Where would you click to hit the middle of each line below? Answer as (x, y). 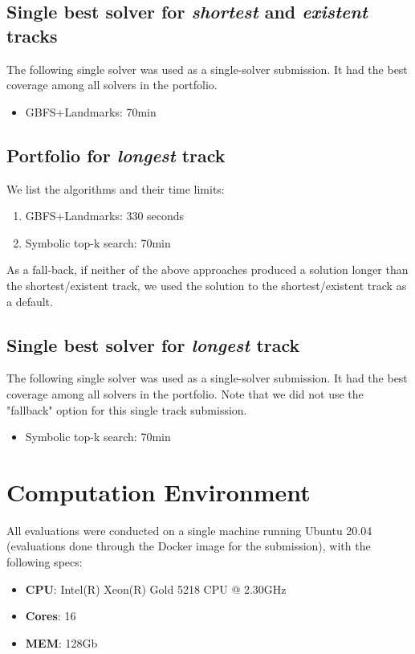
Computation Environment (159, 491)
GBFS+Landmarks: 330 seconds (105, 216)
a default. (30, 301)
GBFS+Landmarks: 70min (91, 111)
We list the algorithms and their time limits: (116, 188)
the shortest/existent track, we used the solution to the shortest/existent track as (207, 285)
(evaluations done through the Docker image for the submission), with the (189, 546)
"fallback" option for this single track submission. (127, 409)
